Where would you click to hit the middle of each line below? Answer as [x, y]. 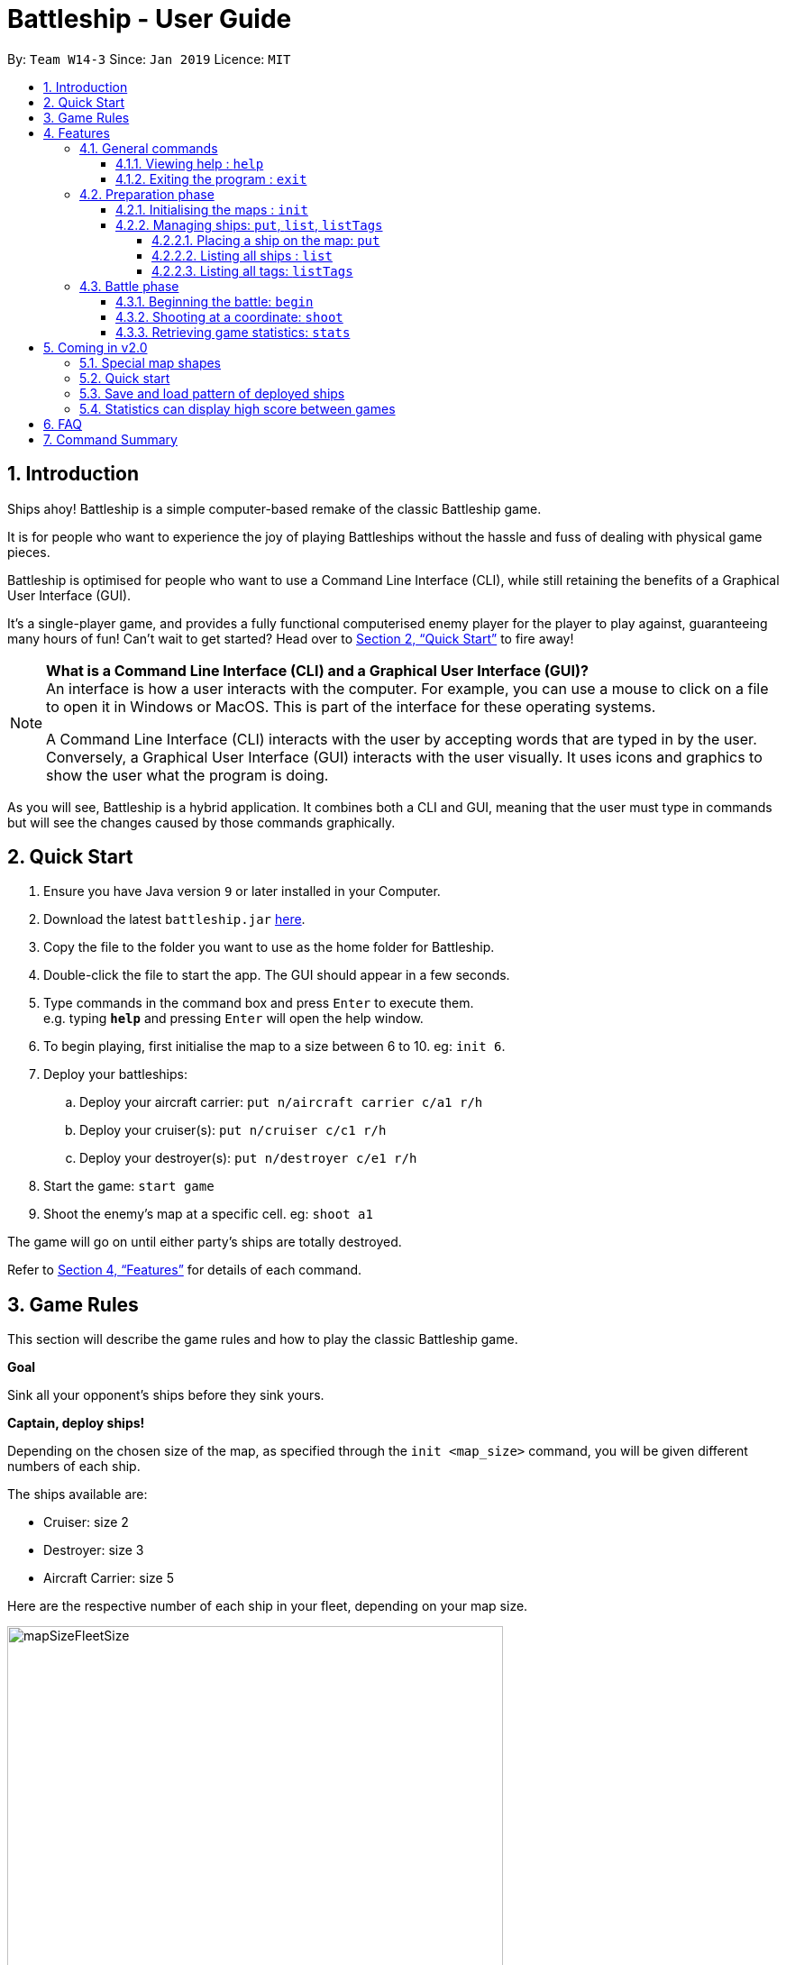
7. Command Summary [110, 439]
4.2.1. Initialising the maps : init [212, 209]
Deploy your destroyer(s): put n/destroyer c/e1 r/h [248, 1158]
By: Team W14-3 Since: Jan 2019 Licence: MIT [149, 59]
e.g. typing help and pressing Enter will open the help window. [233, 1019]
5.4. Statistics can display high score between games [238, 408]
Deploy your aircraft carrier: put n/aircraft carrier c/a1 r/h [281, 1102]
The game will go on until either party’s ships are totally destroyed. [205, 1242]
